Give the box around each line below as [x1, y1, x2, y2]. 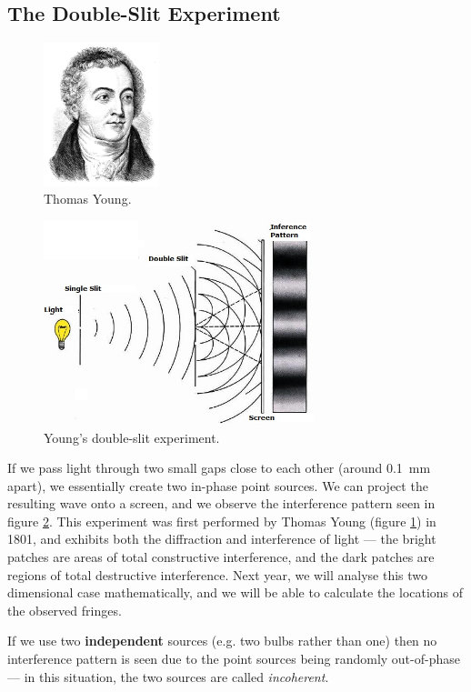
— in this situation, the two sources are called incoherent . [7, 667, 329, 686]
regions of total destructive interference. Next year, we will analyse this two [7, 565, 428, 584]
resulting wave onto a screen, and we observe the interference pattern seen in [7, 494, 436, 513]
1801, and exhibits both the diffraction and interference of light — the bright [7, 529, 436, 548]
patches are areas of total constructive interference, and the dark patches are [7, 547, 435, 567]
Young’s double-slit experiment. [44, 427, 220, 446]
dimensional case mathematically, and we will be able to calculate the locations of [7, 583, 464, 602]
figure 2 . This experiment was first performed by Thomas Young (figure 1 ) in [7, 511, 436, 530]
